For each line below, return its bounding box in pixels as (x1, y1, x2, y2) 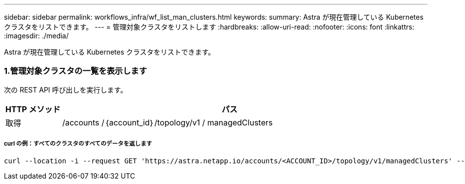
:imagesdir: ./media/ (4, 31, 69, 40)
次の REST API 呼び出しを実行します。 (4, 85, 128, 94)
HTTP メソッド (5, 104, 61, 114)
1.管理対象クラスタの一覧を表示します (4, 66, 147, 76)
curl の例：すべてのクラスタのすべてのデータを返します (4, 140, 152, 148)
